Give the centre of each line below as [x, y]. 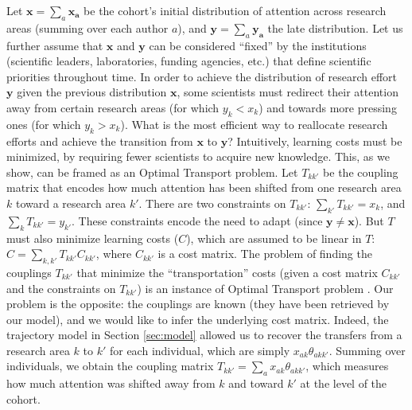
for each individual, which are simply [200, 350]
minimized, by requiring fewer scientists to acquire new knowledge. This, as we [198, 156]
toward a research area [71, 203]
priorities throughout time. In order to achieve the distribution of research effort [202, 76]
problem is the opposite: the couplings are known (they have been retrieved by [198, 304]
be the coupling [361, 172]
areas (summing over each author [87, 27]
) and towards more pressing [328, 107]
